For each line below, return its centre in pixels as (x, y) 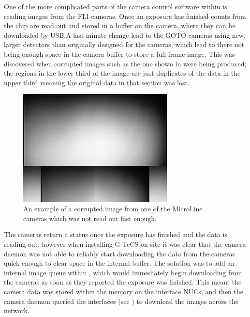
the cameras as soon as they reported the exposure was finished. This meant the (123, 282)
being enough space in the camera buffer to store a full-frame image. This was (119, 54)
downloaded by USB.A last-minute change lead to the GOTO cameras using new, (125, 35)
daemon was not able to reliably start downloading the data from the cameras (119, 253)
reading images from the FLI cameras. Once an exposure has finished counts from (125, 16)
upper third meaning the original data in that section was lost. (97, 82)
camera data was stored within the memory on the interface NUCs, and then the (124, 291)
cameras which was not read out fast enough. (90, 218)
